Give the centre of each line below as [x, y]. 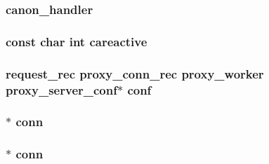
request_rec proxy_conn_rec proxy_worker [135, 73]
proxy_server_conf [61, 89]
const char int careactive [77, 41]
